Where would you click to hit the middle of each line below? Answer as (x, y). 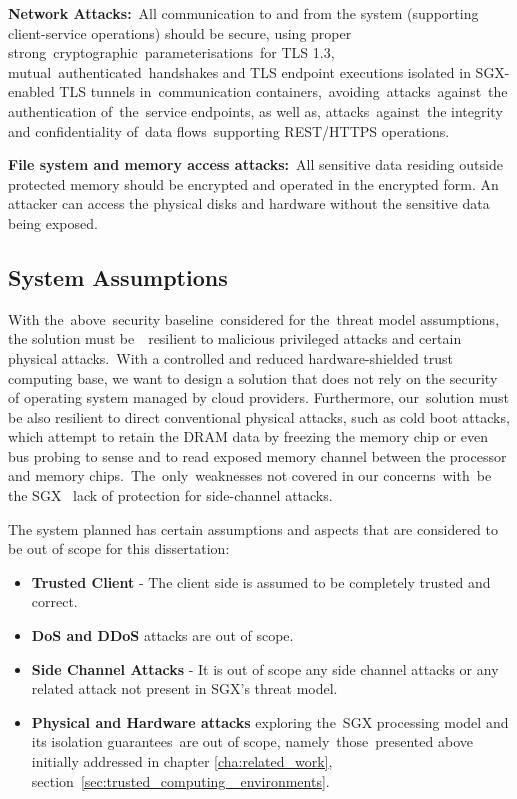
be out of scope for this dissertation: (119, 548)
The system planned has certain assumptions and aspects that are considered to (253, 528)
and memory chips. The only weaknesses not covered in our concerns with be (250, 475)
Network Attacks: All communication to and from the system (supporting (243, 13)
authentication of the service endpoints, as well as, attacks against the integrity (255, 110)
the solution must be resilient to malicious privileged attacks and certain (235, 338)
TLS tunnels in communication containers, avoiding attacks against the (283, 91)
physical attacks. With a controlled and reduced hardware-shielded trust (231, 357)
